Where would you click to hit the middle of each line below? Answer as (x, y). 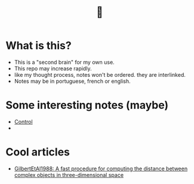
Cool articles (38, 152)
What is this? (39, 46)
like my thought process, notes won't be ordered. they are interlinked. (100, 74)
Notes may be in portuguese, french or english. (72, 81)
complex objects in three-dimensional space (69, 174)
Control (24, 121)
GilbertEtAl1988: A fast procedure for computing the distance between (101, 169)
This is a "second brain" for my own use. (64, 62)
